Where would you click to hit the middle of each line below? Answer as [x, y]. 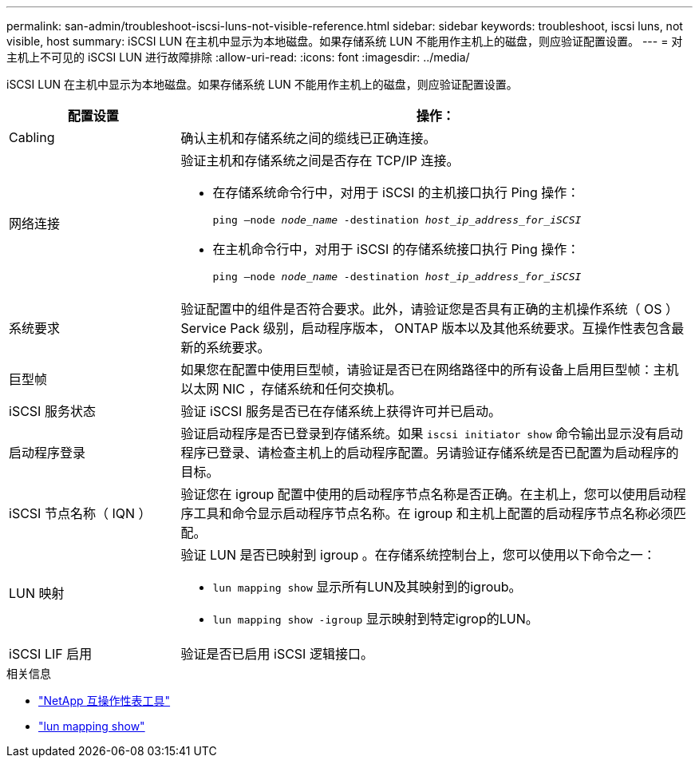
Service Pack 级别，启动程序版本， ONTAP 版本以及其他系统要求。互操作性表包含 [426, 328]
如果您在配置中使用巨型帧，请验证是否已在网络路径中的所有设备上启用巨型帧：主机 [430, 370]
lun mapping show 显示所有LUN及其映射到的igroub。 [367, 587]
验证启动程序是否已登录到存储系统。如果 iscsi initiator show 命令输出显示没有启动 [432, 433]
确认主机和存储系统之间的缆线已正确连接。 [308, 138]
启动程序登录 [47, 453]
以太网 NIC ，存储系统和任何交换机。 [291, 389]
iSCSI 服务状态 [52, 411]
